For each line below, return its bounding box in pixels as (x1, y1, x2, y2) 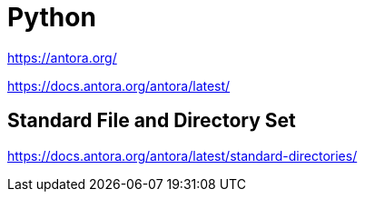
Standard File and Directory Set (7, 109, 296, 133)
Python (7, 2, 96, 33)
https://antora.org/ (7, 49, 117, 65)
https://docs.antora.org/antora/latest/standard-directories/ (7, 147, 358, 164)
